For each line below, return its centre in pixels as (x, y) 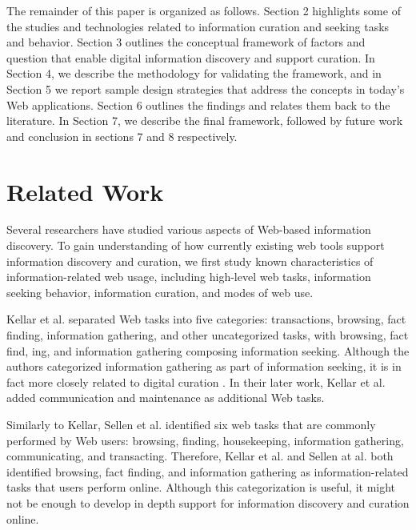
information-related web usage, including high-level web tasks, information (189, 277)
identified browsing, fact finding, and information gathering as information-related (208, 471)
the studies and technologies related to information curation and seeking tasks (198, 26)
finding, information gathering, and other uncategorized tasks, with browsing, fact (208, 335)
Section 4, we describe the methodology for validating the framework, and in (194, 73)
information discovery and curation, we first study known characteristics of (190, 261)
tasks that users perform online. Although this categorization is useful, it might (201, 487)
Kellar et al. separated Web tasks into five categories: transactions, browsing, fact (206, 319)
